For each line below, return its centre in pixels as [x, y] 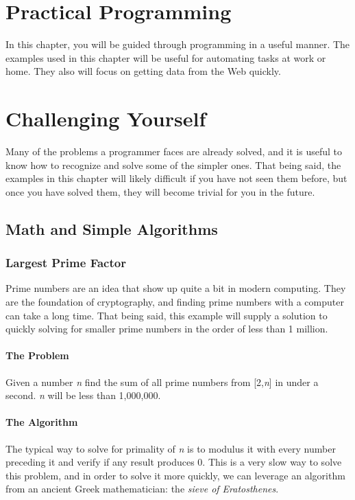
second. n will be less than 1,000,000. [83, 395]
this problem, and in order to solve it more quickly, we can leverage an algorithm [175, 475]
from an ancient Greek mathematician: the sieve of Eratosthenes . [142, 489]
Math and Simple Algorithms [112, 228]
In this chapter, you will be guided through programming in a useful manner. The [178, 44]
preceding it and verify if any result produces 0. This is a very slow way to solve [174, 462]
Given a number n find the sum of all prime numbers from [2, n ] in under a [162, 382]
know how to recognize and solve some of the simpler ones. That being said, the [173, 164]
